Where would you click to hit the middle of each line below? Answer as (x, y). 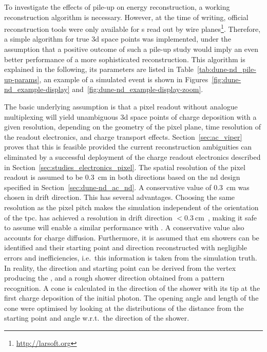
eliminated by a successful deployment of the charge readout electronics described (132, 156)
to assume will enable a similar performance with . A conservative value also (124, 227)
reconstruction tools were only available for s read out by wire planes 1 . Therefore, (132, 28)
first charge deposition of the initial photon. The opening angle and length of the (131, 298)
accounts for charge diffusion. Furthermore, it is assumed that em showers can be (132, 237)
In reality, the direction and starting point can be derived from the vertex (120, 267)
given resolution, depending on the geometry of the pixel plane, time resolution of (133, 127)
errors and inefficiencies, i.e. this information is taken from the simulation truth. (131, 257)
